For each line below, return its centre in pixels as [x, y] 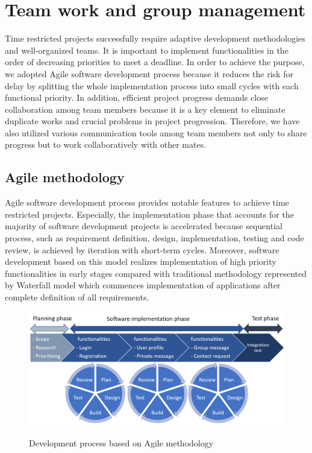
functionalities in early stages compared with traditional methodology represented [156, 273]
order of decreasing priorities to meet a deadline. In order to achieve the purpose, [155, 62]
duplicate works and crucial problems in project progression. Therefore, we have [152, 121]
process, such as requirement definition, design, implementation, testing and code [154, 238]
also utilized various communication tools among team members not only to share [156, 132]
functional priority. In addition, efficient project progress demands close [136, 97]
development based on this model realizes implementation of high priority [141, 261]
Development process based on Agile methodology [121, 442]
